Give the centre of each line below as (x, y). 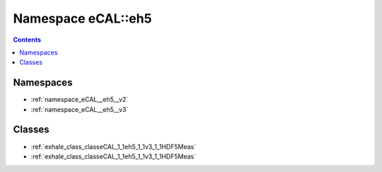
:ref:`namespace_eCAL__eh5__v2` (80, 100)
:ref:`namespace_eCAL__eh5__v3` (80, 109)
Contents (27, 40)
